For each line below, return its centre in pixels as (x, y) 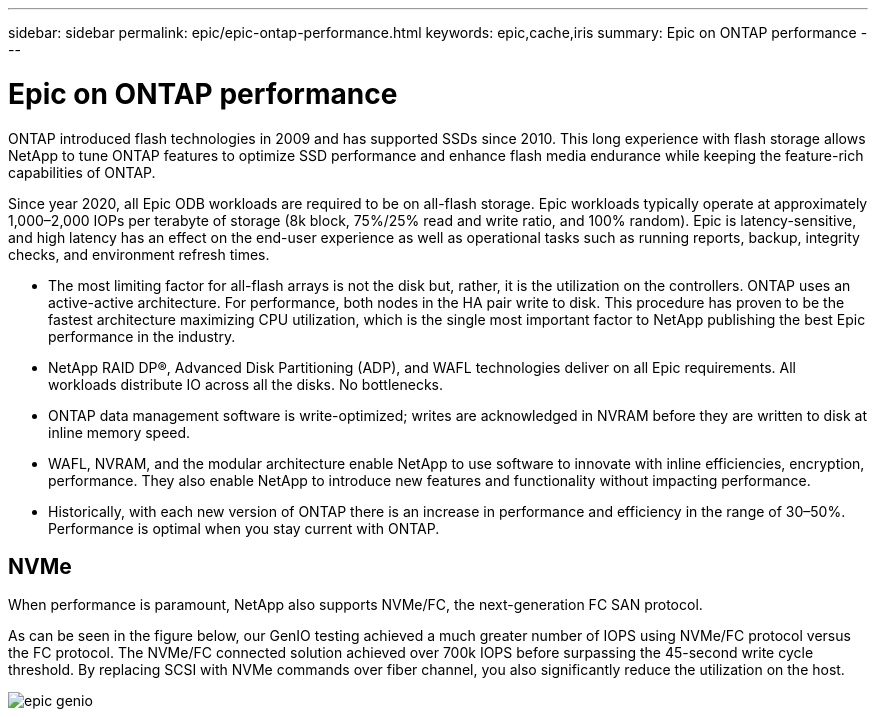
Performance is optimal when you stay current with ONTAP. (244, 528)
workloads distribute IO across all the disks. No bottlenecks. (246, 384)
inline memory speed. (119, 432)
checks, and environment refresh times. (139, 254)
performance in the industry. (142, 336)
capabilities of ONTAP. (82, 172)
